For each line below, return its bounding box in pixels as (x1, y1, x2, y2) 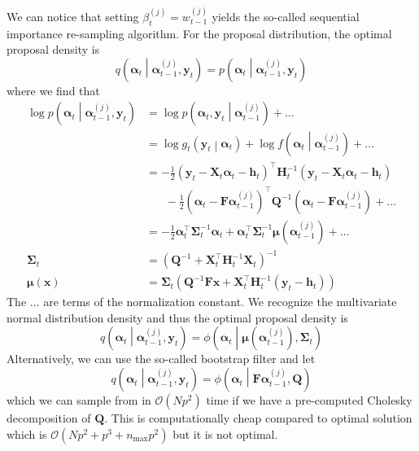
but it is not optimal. (172, 425, 278, 442)
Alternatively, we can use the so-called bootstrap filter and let (7, 350, 316, 367)
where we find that (7, 81, 100, 99)
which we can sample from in (7, 392, 151, 409)
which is (7, 425, 47, 442)
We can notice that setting (7, 7, 139, 24)
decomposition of (7, 409, 91, 427)
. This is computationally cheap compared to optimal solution (104, 409, 412, 427)
